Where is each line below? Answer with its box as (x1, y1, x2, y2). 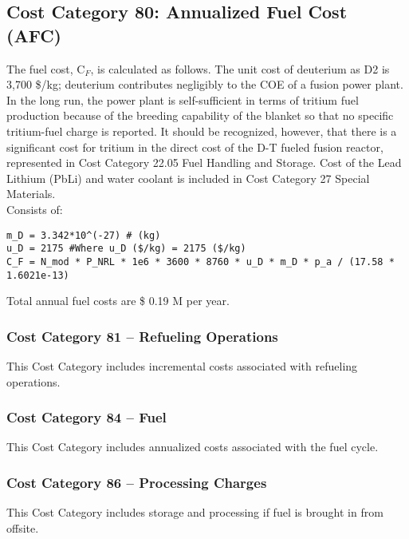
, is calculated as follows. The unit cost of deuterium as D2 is (90, 60, 390, 77)
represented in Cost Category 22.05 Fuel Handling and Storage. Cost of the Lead (6, 154, 402, 171)
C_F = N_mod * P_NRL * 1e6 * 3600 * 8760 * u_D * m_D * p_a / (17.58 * (6, 256, 395, 268)
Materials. (6, 185, 56, 202)
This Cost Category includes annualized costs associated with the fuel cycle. (6, 438, 379, 455)
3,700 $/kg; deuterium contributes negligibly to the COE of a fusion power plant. (6, 76, 403, 93)
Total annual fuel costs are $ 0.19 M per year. (6, 292, 230, 309)
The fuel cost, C (6, 60, 85, 77)
